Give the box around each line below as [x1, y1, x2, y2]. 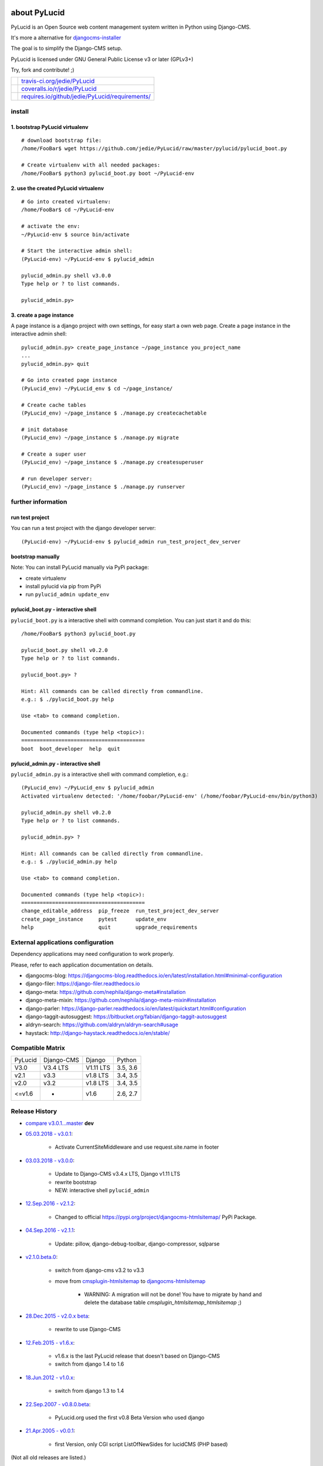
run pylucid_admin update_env [25, 591, 110, 598]
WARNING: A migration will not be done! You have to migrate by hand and [84, 1291, 262, 1298]
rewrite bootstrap [55, 1179, 97, 1186]
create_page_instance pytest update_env [21, 915, 167, 922]
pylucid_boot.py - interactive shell [11, 606, 97, 613]
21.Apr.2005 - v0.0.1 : [25, 1427, 76, 1434]
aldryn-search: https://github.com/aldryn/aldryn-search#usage [25, 1021, 179, 1029]
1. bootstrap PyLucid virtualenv [11, 123, 89, 130]
